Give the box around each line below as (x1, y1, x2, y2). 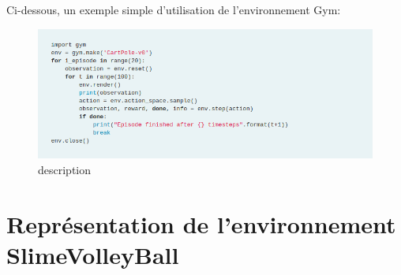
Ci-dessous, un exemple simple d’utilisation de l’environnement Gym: (6, 2, 341, 17)
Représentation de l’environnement (6, 207, 396, 240)
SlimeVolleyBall (6, 238, 179, 270)
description (38, 161, 92, 177)
